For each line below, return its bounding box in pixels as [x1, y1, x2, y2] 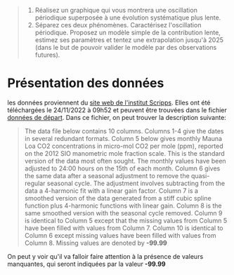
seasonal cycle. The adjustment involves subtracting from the [46, 179, 226, 187]
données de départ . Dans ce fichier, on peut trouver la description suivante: [7, 113, 226, 121]
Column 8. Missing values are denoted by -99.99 [24, 239, 167, 247]
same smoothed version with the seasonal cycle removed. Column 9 [24, 208, 223, 217]
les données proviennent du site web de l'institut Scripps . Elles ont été [7, 98, 211, 107]
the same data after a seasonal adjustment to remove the [24, 171, 190, 180]
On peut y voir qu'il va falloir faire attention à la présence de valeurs [7, 252, 204, 260]
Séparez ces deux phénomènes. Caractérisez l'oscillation [34, 21, 202, 29]
